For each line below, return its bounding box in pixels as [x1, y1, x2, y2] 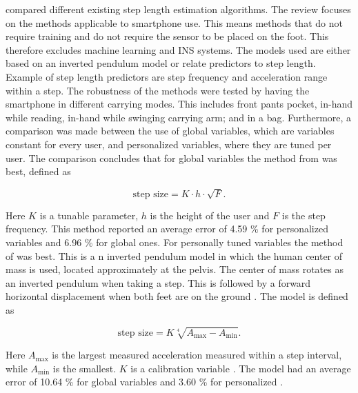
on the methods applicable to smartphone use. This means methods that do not [6, 15, 343, 30]
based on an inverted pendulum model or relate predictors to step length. [6, 56, 316, 70]
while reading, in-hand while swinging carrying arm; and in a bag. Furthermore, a [6, 110, 352, 124]
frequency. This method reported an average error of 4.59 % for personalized [6, 221, 328, 236]
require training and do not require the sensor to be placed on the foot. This [6, 29, 329, 43]
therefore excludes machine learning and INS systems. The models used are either [6, 42, 351, 57]
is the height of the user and [150, 208, 270, 222]
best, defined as [6, 164, 71, 179]
